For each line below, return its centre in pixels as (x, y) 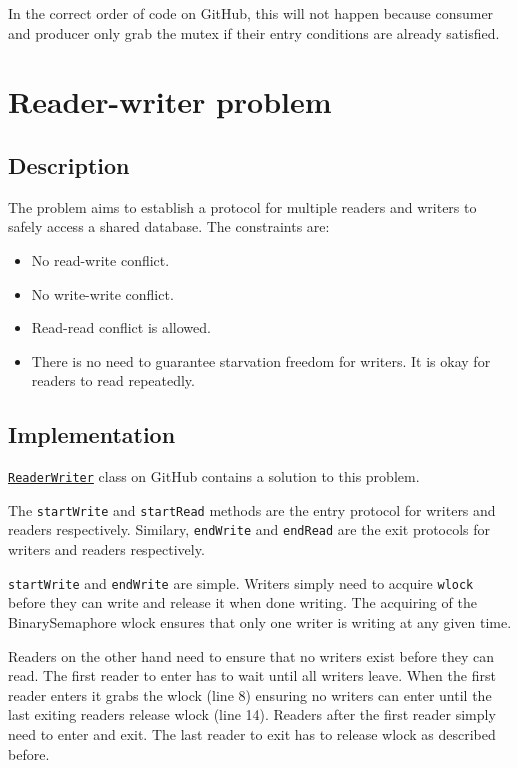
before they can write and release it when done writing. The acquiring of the (242, 602)
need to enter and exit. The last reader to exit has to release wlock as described (252, 733)
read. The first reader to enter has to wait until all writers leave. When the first (252, 675)
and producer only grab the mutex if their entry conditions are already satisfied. (254, 32)
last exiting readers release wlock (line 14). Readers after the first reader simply (252, 714)
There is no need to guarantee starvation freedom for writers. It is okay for (261, 360)
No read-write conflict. (100, 259)
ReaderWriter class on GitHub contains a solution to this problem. (214, 476)
